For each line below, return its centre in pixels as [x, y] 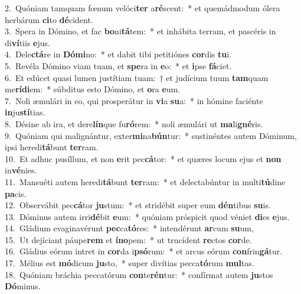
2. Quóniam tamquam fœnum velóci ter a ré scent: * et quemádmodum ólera [143, 8]
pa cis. [16, 193]
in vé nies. [21, 170]
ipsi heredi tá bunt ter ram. [52, 147]
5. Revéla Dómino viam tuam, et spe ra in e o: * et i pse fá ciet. [118, 65]
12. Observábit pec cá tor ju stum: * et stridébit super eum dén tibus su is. [138, 205]
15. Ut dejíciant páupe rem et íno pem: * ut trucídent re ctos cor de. [128, 239]
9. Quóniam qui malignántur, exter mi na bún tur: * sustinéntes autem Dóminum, [151, 135]
